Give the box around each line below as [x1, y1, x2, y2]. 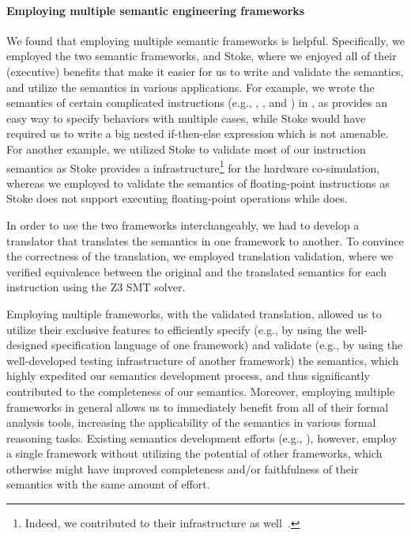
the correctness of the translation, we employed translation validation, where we [6, 248, 394, 264]
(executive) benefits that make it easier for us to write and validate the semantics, [6, 63, 404, 79]
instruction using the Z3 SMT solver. [6, 279, 186, 295]
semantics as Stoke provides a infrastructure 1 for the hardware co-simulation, [6, 157, 380, 176]
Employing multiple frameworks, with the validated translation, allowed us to [6, 305, 382, 321]
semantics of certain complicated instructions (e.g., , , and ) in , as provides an [6, 94, 388, 111]
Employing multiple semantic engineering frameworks [6, 2, 305, 18]
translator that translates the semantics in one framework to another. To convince [6, 232, 404, 249]
